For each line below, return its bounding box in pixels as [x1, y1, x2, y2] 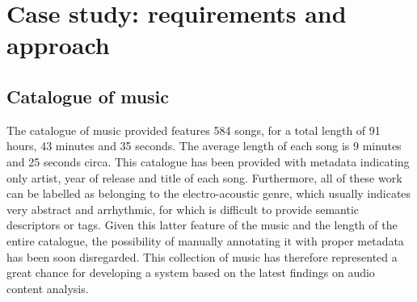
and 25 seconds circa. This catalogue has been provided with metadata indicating [6, 153, 410, 170]
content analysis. [6, 279, 89, 296]
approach [6, 28, 110, 61]
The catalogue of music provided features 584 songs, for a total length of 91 [6, 121, 381, 138]
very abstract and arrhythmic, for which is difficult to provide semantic [6, 200, 360, 217]
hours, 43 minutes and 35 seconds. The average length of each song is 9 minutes [6, 137, 402, 154]
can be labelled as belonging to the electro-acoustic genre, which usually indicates [6, 185, 411, 202]
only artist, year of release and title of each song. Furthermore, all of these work [6, 169, 402, 186]
